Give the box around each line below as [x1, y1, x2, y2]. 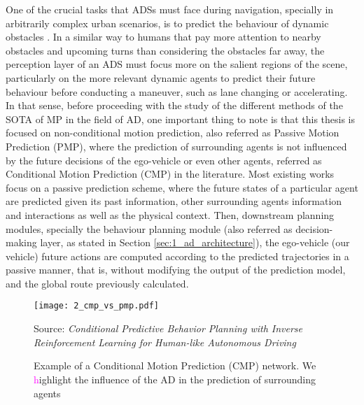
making [6, 235, 37, 250]
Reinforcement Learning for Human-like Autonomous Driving [34, 334, 296, 349]
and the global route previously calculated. [6, 276, 189, 290]
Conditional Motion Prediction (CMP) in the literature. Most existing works [6, 166, 335, 181]
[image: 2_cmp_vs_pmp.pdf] [34, 301, 159, 311]
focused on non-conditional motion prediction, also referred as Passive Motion [6, 125, 339, 140]
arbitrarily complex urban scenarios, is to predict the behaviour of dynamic [6, 15, 329, 30]
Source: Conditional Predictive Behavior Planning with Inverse [34, 321, 303, 336]
